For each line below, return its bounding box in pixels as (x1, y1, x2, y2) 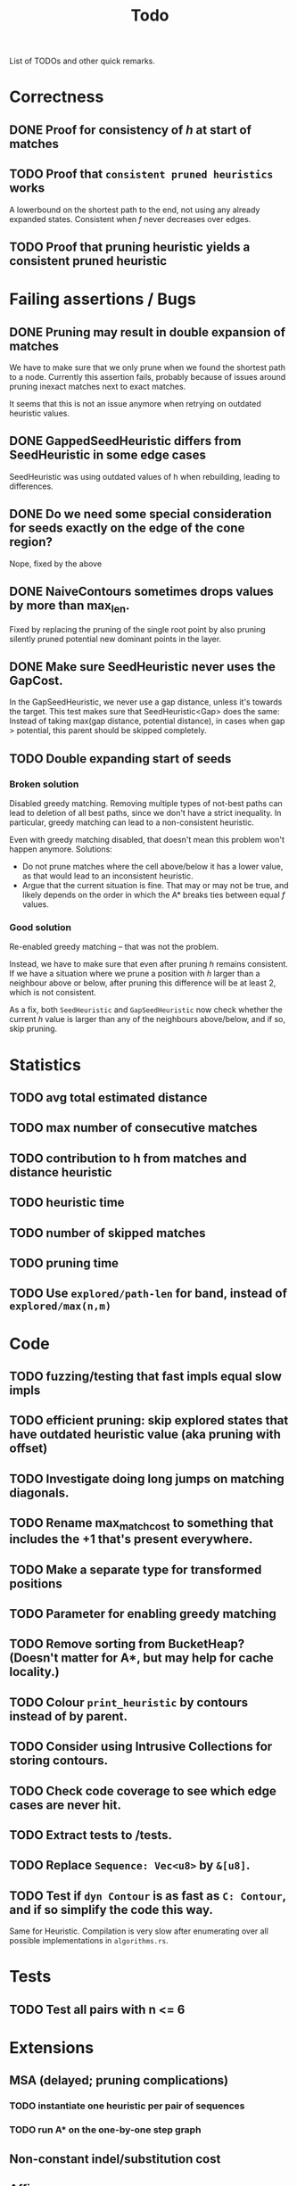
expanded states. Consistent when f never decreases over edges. (9, 213, 252, 224)
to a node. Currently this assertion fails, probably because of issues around (9, 371, 286, 382)
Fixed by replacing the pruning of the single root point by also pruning (9, 623, 266, 634)
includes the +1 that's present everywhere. (9, 1531, 253, 1547)
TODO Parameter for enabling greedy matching (9, 1606, 276, 1621)
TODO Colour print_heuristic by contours (9, 1695, 249, 1710)
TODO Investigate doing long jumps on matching (9, 1471, 285, 1486)
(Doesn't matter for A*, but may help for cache (9, 1651, 274, 1666)
